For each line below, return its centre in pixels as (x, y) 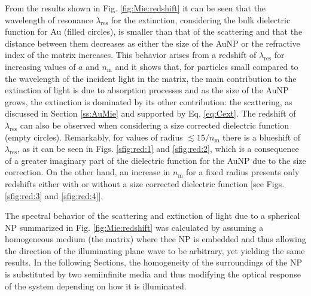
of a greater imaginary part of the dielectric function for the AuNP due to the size (155, 160)
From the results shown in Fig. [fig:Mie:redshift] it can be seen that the (135, 8)
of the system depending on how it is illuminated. (96, 286)
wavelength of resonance (49, 19)
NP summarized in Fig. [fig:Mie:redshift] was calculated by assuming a (134, 227)
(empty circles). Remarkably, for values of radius (94, 137)
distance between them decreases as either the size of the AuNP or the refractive (153, 43)
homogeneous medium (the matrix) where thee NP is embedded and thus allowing (155, 239)
